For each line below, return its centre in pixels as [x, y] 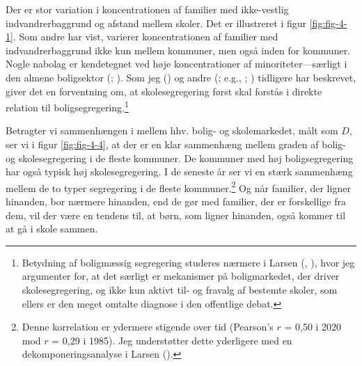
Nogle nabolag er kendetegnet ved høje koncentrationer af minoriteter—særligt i [176, 64]
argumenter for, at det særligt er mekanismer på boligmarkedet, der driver [181, 276]
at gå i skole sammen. [52, 229]
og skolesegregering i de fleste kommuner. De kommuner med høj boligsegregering [180, 158]
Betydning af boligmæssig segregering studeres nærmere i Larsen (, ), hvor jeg [188, 262]
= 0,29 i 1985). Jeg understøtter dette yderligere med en [172, 340]
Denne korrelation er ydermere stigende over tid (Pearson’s [148, 327]
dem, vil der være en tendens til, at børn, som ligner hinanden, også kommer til [176, 215]
